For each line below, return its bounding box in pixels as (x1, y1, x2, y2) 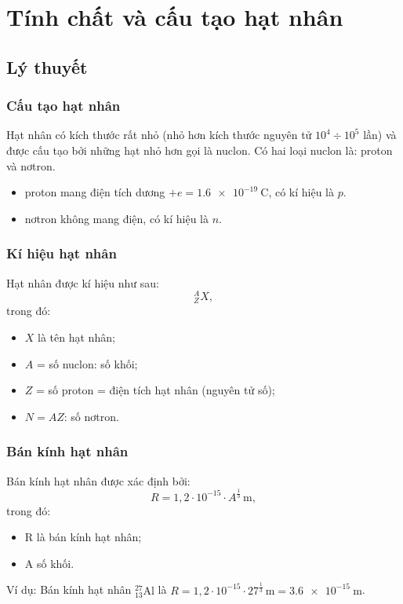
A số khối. (24, 555, 74, 571)
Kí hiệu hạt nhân (6, 243, 117, 263)
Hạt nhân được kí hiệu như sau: (6, 274, 159, 291)
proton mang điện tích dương (24, 184, 165, 200)
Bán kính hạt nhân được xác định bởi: (6, 472, 191, 489)
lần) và (363, 126, 397, 143)
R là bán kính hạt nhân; (24, 529, 142, 545)
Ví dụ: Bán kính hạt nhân (6, 581, 132, 598)
